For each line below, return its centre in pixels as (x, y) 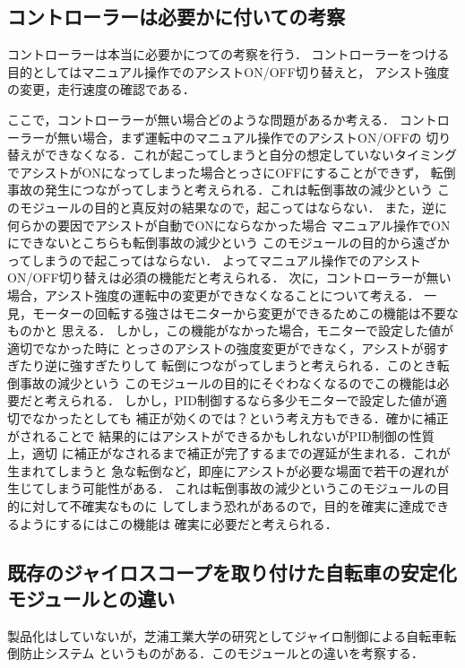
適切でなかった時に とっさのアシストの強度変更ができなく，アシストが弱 (222, 347)
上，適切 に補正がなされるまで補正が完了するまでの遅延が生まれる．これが (229, 453)
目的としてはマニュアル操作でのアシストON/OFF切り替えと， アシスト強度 (228, 71)
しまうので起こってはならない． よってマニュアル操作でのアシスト (226, 260)
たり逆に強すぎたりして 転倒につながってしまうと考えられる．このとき (228, 365)
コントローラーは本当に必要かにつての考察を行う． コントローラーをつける (228, 54)
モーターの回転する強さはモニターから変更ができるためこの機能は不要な (245, 312)
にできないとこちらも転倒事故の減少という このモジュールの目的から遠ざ (222, 243)
